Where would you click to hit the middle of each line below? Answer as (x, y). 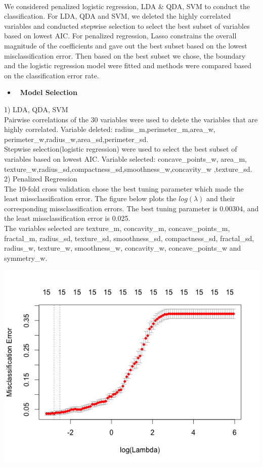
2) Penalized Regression (41, 179)
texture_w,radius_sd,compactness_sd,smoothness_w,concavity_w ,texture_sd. (128, 169)
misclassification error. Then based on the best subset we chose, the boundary (125, 55)
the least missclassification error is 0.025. (67, 218)
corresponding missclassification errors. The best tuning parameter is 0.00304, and (131, 208)
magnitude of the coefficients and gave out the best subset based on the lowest (126, 45)
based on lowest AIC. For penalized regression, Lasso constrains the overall (120, 36)
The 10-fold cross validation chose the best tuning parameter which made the (124, 188)
